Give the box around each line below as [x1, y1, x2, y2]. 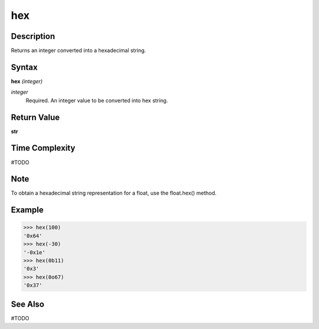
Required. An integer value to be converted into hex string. [25, 97, 168, 104]
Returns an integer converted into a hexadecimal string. [11, 47, 147, 54]
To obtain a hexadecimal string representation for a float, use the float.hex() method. [11, 189, 217, 197]
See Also [11, 299, 44, 309]
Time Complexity [11, 143, 76, 153]
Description [11, 31, 56, 41]
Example [11, 205, 44, 215]
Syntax [11, 62, 38, 72]
